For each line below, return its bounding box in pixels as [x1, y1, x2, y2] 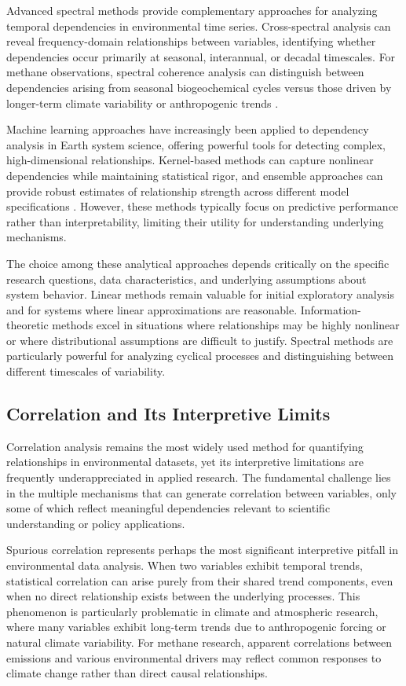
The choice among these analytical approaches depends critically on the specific [6, 255, 390, 271]
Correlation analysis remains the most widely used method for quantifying [6, 438, 364, 454]
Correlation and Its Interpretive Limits [6, 402, 331, 426]
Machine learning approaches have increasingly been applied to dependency [6, 121, 369, 138]
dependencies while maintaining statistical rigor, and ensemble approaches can [6, 167, 383, 183]
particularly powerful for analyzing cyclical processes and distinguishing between [6, 347, 393, 364]
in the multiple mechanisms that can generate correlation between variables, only [6, 484, 397, 501]
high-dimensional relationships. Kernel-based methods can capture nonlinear [6, 152, 374, 168]
